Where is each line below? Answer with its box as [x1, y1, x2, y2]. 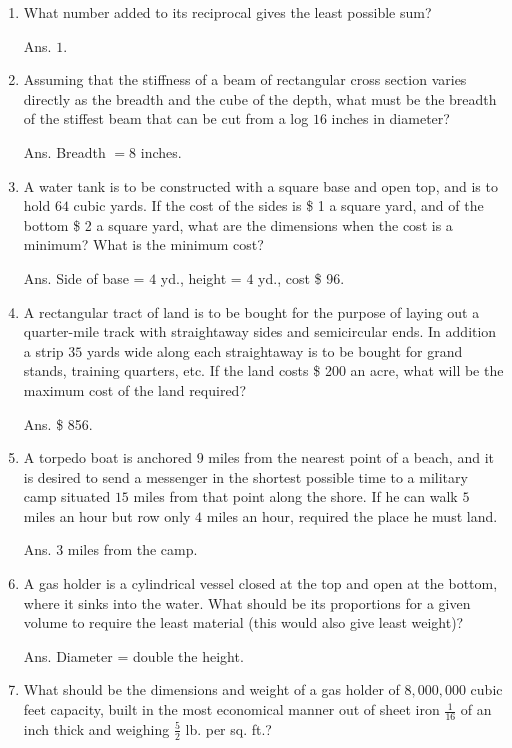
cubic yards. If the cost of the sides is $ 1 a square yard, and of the [73, 195, 484, 216]
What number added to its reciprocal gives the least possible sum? [23, 2, 432, 22]
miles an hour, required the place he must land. [206, 505, 498, 526]
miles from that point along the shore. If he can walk [133, 486, 458, 507]
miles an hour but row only [23, 505, 191, 526]
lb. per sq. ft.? [185, 718, 272, 739]
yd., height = [160, 267, 242, 288]
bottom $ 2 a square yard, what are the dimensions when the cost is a [23, 214, 453, 235]
